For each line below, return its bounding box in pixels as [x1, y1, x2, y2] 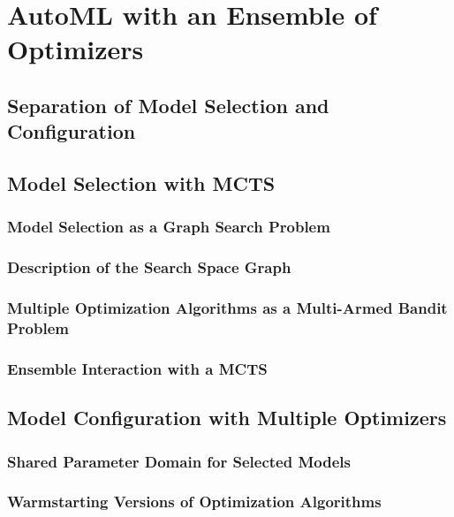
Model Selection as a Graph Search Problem [7, 216, 330, 238]
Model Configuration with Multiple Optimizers [7, 404, 447, 431]
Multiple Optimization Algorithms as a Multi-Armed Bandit [7, 297, 448, 319]
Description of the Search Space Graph [7, 256, 291, 278]
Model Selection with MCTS [7, 170, 276, 197]
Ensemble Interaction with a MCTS [7, 357, 268, 379]
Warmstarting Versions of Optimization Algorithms [7, 490, 382, 513]
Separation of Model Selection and [7, 91, 329, 118]
